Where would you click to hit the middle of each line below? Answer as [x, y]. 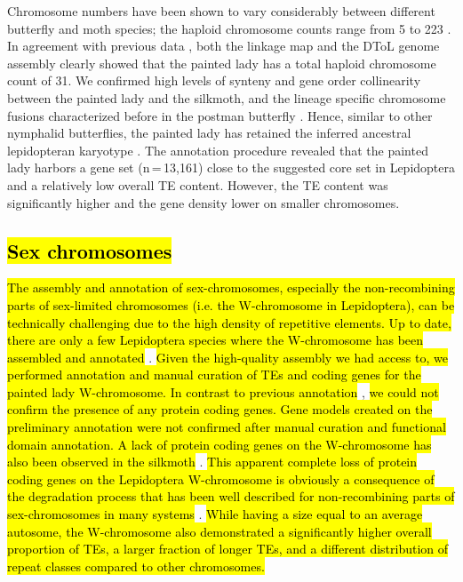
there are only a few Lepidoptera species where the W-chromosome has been [216, 340]
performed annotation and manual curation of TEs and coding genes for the [214, 375]
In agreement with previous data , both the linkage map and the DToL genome [224, 46]
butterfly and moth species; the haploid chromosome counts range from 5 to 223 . [229, 28]
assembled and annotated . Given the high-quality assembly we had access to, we [228, 357]
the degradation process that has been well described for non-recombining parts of [231, 496]
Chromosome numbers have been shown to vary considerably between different [221, 11]
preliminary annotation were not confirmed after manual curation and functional [227, 427]
